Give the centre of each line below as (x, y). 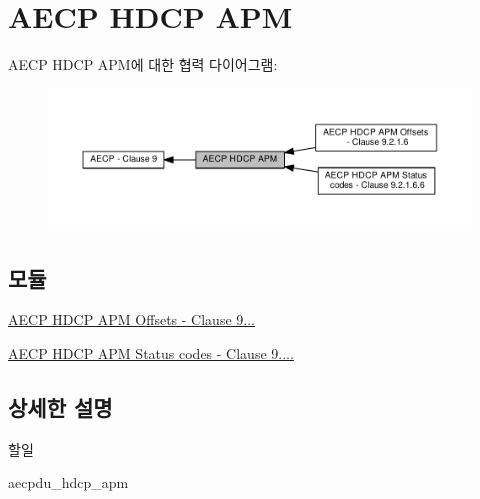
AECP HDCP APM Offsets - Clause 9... (131, 319)
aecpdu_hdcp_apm (68, 482)
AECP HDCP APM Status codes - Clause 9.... (151, 353)
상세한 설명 (60, 407)
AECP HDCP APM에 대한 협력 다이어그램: (143, 64)
